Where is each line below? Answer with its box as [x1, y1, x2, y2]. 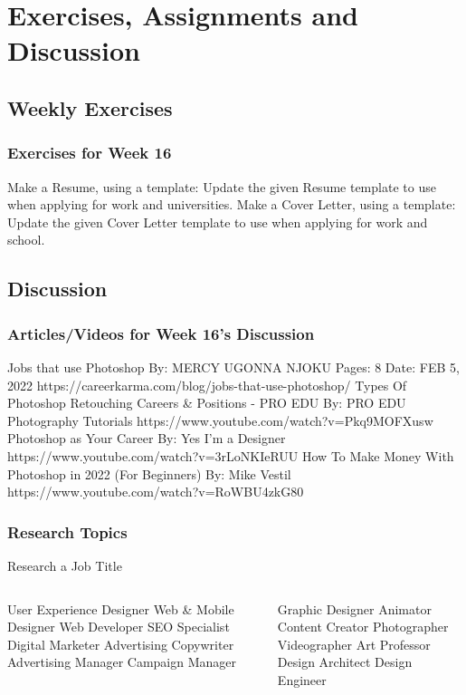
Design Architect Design [277, 652, 413, 671]
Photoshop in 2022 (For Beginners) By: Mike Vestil [7, 464, 291, 483]
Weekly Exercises [7, 93, 173, 121]
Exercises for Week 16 [7, 141, 172, 164]
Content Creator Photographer [277, 617, 449, 636]
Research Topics [7, 520, 128, 543]
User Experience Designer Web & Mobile [7, 599, 234, 618]
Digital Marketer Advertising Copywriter [7, 634, 234, 653]
